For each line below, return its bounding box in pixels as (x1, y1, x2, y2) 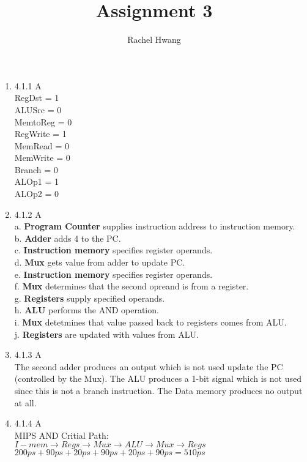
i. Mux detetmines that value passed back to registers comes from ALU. (14, 316, 287, 328)
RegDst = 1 (14, 91, 59, 104)
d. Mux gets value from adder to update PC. (14, 256, 185, 269)
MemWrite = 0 (14, 151, 70, 164)
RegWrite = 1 (14, 127, 67, 140)
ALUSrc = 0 (14, 103, 62, 116)
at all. (14, 396, 37, 409)
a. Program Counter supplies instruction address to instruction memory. (14, 220, 295, 233)
